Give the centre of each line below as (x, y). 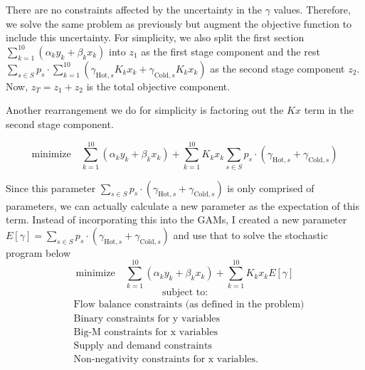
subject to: (185, 292)
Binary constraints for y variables (147, 318)
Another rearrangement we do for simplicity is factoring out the (145, 110)
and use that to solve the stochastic (250, 234)
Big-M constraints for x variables (146, 332)
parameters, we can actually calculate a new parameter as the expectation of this (182, 205)
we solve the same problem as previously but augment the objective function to (179, 23)
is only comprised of (271, 187)
